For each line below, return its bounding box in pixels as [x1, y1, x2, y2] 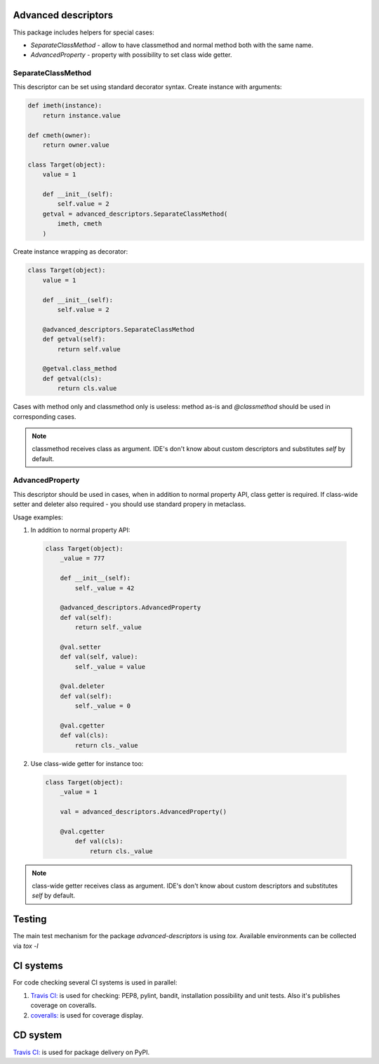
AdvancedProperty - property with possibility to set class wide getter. [30, 51, 232, 59]
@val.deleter [60, 682, 105, 690]
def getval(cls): [42, 375, 102, 382]
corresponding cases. [13, 412, 77, 421]
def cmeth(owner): [27, 131, 91, 139]
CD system [13, 1030, 62, 1042]
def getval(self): [42, 335, 106, 344]
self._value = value [74, 663, 146, 670]
